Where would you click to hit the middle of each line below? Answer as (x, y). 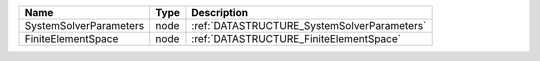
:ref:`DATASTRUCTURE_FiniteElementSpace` (296, 38)
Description (220, 12)
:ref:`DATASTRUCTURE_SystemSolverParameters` (309, 25)
